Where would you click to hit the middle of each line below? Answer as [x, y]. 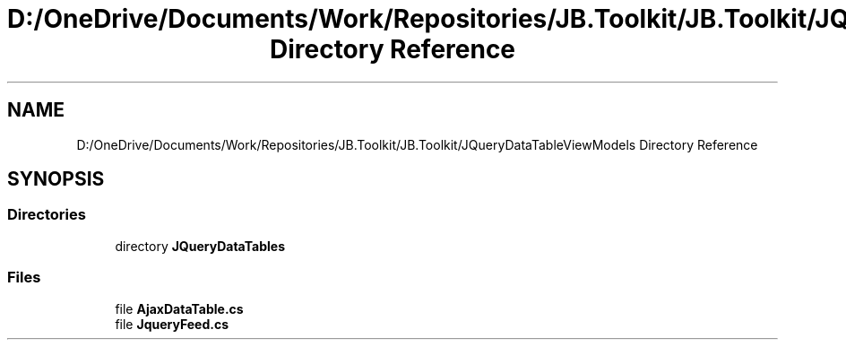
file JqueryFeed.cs [172, 324]
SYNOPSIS [56, 179]
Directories [47, 215]
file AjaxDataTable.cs [179, 308]
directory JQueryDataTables [200, 246]
